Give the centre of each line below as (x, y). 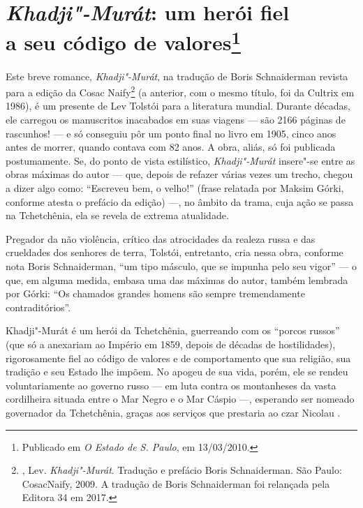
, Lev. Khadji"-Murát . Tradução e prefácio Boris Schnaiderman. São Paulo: (182, 470)
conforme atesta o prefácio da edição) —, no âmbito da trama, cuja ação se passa (180, 201)
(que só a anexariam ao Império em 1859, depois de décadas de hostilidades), (171, 344)
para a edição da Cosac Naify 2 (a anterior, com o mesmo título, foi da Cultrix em (180, 91)
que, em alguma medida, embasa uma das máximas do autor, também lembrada (177, 279)
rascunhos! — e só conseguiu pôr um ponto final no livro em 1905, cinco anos (171, 133)
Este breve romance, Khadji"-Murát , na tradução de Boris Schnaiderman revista (177, 76)
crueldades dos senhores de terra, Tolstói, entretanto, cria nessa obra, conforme (175, 252)
